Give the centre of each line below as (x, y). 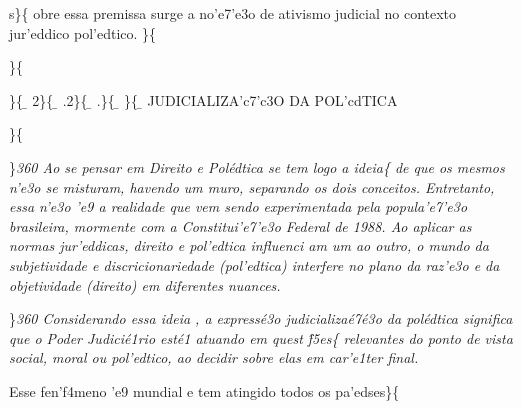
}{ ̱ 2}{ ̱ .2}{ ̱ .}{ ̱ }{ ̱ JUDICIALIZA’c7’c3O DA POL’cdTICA (203, 99)
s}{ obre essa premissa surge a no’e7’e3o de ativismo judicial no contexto (233, 13)
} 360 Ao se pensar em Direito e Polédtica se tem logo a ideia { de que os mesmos (257, 166)
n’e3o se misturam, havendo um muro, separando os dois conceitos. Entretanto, (252, 186)
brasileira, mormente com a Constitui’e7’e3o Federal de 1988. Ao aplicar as (240, 225)
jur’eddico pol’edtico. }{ (83, 32)
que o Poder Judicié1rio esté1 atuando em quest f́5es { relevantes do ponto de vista (261, 337)
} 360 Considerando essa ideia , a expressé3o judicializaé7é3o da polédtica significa (261, 318)
